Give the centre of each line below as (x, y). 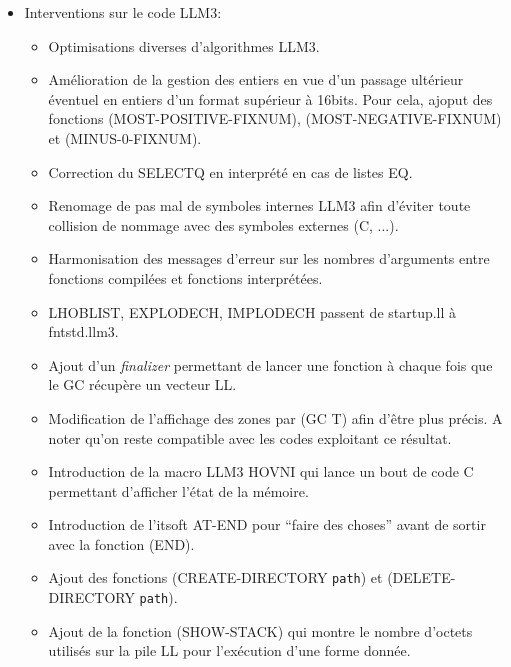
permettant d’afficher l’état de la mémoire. (178, 490)
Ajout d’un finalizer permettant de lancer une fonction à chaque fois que (270, 364)
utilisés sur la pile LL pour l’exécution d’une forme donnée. (229, 650)
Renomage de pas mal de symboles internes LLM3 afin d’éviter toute (259, 205)
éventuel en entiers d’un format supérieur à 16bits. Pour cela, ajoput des (270, 98)
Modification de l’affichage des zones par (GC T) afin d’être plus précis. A (275, 417)
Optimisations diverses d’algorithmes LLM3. (184, 45)
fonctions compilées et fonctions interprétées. (185, 277)
